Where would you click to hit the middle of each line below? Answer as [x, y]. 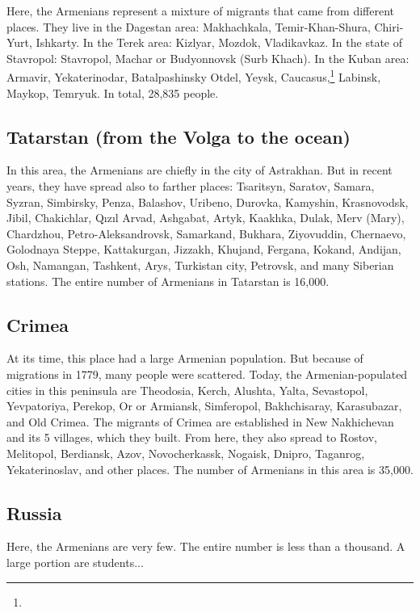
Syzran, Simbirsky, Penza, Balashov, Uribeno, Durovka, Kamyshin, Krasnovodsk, [208, 202]
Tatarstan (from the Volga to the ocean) [178, 136]
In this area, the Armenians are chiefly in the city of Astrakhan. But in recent [199, 170]
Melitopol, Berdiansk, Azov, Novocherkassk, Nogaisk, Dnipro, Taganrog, [186, 453]
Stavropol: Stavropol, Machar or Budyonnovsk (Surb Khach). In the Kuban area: [208, 58]
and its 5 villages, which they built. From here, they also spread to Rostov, [192, 437]
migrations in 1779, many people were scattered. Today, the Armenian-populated [207, 374]
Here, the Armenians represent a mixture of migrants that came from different [201, 10]
